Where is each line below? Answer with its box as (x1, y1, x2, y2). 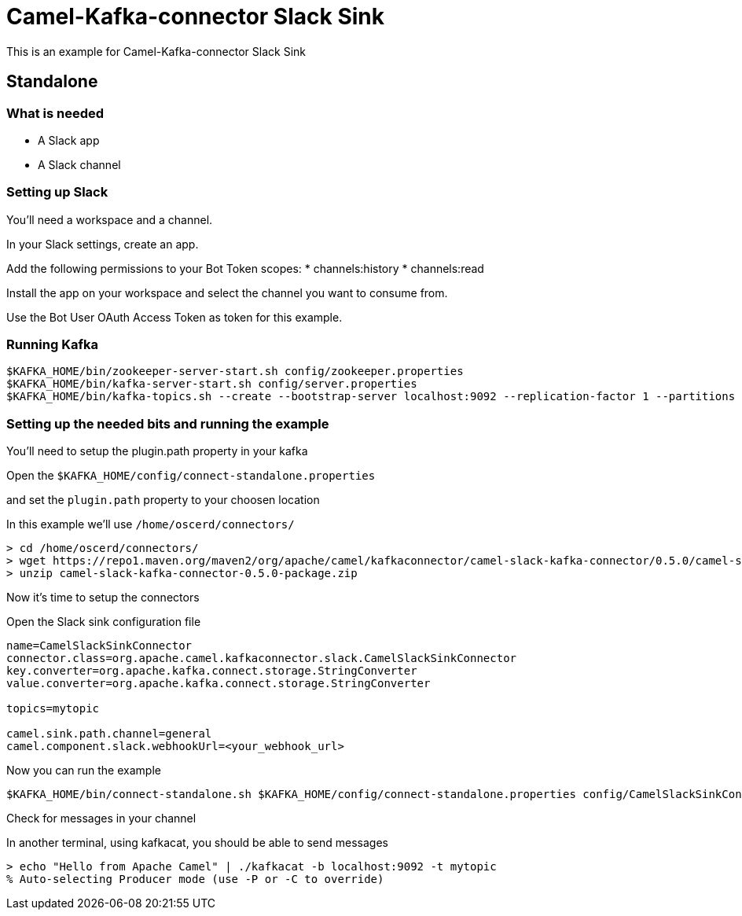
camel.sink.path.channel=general (6, 727, 212, 741)
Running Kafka (6, 337, 98, 353)
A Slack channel (38, 157, 121, 171)
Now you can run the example (6, 763, 161, 778)
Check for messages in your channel (6, 811, 197, 826)
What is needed (6, 105, 105, 121)
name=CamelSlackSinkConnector (6, 639, 193, 653)
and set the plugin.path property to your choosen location (6, 493, 320, 507)
